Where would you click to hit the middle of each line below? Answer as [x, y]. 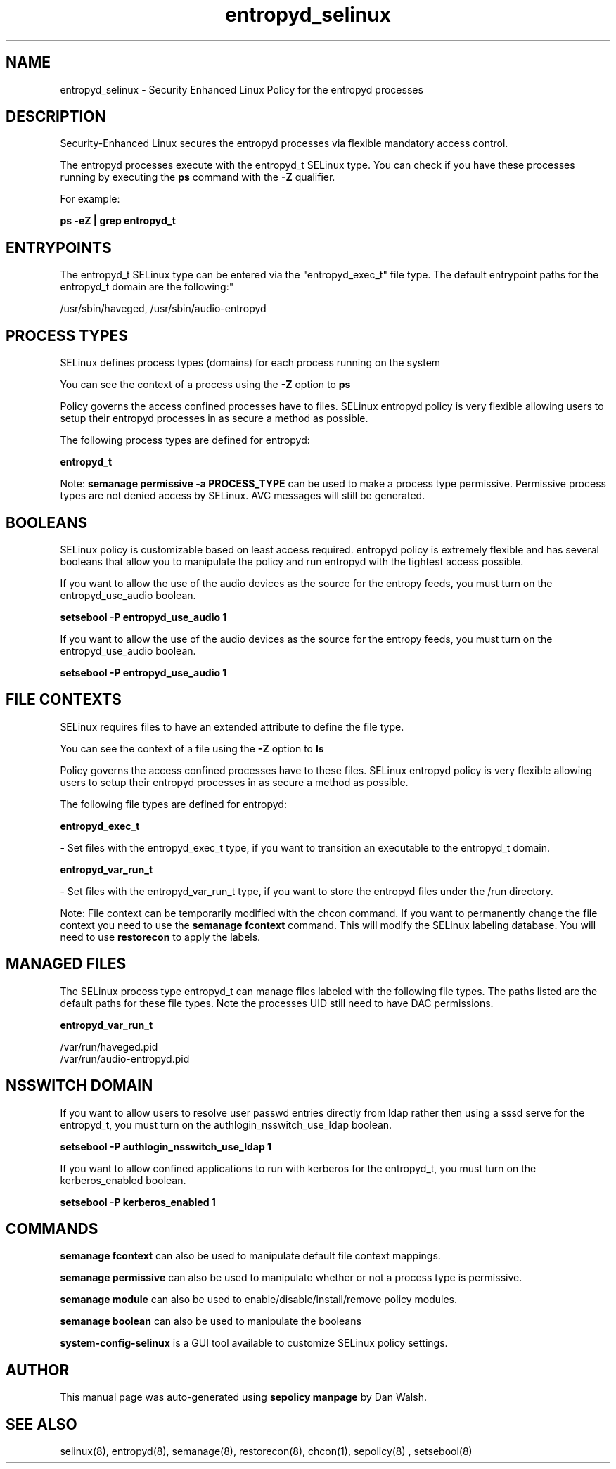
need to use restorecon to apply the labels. [160, 937]
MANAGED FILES [66, 964]
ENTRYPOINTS [59, 248]
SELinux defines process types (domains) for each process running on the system [250, 363]
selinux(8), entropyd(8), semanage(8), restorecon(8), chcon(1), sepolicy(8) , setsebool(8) [266, 1451]
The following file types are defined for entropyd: [173, 804]
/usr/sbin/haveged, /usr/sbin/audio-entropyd [163, 309]
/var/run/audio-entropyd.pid [125, 1058]
